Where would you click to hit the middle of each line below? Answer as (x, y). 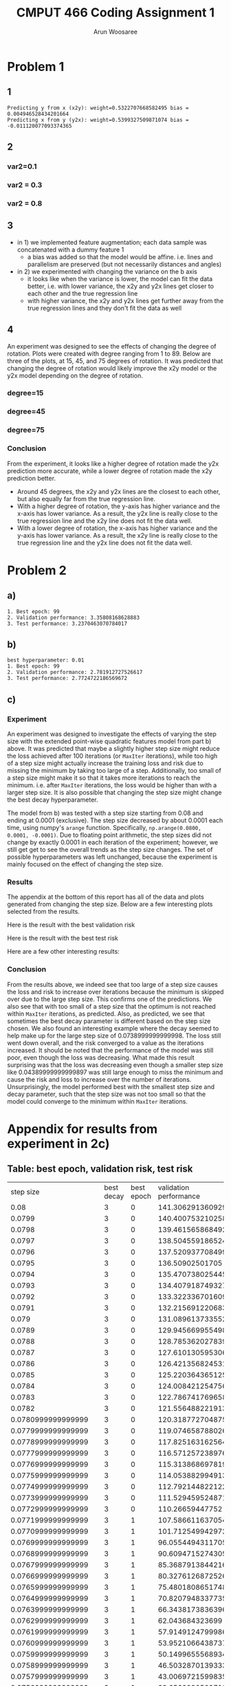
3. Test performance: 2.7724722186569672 (67, 679)
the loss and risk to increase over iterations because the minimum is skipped (115, 992)
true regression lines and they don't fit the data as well (104, 308)
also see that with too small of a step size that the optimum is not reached (112, 1006)
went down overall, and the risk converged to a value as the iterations (106, 1042)
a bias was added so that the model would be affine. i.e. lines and (120, 256)
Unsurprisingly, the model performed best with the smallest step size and (111, 1086)
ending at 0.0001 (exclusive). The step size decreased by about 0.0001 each (115, 820)
